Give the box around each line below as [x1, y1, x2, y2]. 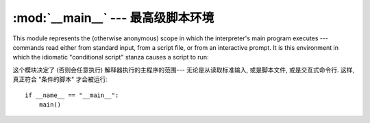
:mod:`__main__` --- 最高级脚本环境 [12, 10, 214, 25]
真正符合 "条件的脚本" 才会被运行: [12, 75, 108, 83]
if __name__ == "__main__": [25, 91, 119, 99]
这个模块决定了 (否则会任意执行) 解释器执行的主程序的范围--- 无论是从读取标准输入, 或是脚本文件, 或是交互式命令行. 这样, [12, 66, 355, 74]
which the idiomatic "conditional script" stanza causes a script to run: [12, 53, 209, 61]
